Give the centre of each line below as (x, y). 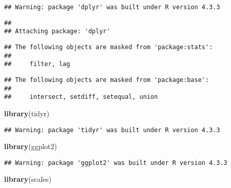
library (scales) (28, 179)
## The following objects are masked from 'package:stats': (109, 47)
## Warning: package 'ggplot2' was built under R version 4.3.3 (116, 163)
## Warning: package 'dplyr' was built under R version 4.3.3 (112, 7)
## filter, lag (37, 64)
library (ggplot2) (31, 146)
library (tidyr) (27, 113)
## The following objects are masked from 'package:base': (107, 80)
